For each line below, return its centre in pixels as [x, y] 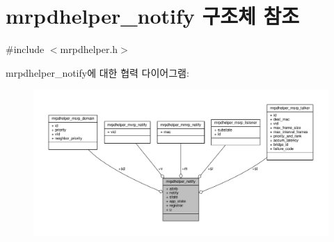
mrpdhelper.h [89, 49]
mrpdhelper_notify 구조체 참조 [153, 16]
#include [25, 49]
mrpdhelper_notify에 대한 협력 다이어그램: [97, 72]
